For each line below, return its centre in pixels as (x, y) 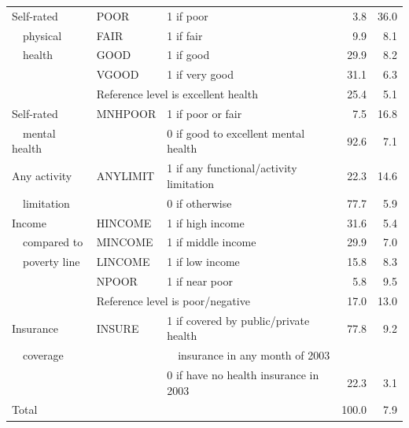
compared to (53, 242)
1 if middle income (212, 242)
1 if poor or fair (204, 113)
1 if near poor (200, 281)
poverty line (51, 262)
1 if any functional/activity (232, 168)
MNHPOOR (126, 113)
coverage (43, 355)
